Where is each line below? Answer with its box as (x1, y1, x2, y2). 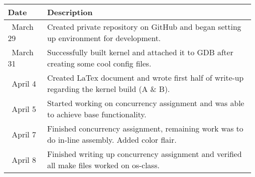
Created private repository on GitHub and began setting (47, 21, 241, 32)
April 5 (12, 103, 36, 114)
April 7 (12, 128, 36, 140)
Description (47, 6, 93, 18)
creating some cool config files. (47, 58, 152, 69)
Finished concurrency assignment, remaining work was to (47, 123, 244, 134)
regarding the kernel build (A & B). (47, 83, 170, 94)
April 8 (12, 154, 36, 165)
